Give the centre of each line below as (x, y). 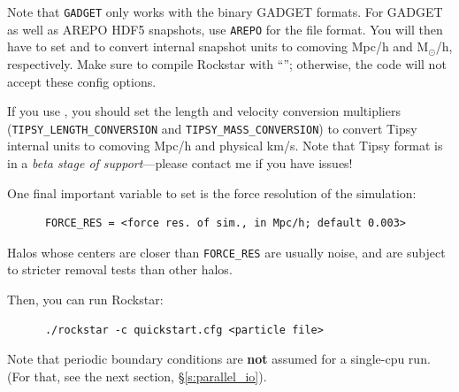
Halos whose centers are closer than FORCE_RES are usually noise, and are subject (226, 252)
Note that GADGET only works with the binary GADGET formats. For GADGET (225, 12)
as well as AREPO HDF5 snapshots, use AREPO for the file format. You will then (225, 29)
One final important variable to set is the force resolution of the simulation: (212, 192)
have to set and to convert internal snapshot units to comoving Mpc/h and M (218, 46)
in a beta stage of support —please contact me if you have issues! (180, 162)
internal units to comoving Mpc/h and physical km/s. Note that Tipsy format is (225, 146)
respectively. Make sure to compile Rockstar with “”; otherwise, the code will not (227, 63)
